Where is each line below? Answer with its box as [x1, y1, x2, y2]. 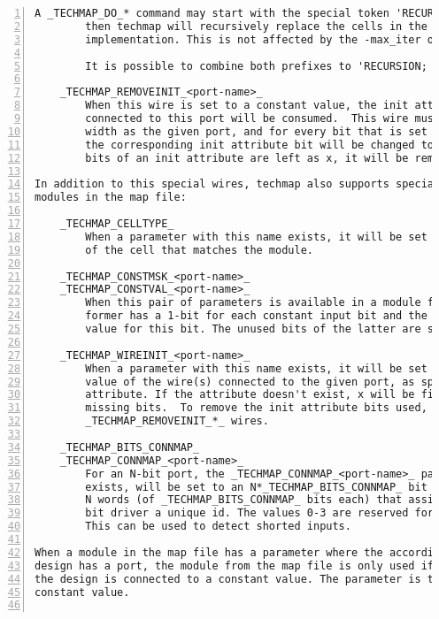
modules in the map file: [35, 191, 187, 204]
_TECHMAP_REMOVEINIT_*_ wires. [85, 415, 269, 428]
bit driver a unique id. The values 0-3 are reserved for [85, 507, 435, 520]
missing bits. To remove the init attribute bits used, [85, 401, 427, 415]
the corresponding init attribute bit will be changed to [85, 138, 435, 151]
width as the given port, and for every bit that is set [85, 125, 427, 138]
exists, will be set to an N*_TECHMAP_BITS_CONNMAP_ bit [85, 480, 427, 493]
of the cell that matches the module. [85, 243, 313, 256]
